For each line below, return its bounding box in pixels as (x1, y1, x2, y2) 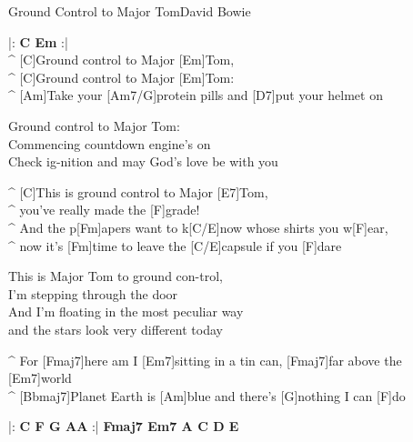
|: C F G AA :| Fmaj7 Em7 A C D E (8, 417, 239, 436)
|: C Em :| (8, 32, 68, 51)
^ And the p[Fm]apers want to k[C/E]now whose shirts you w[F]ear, (8, 217, 388, 236)
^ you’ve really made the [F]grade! (8, 200, 200, 219)
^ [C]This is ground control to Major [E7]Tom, (8, 182, 268, 201)
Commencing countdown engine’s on (8, 134, 211, 153)
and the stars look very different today (8, 319, 223, 338)
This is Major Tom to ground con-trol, (8, 266, 223, 286)
